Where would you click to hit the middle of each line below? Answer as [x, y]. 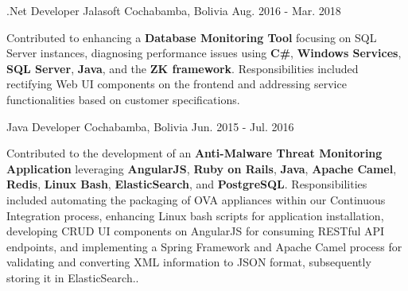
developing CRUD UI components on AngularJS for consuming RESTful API [196, 231]
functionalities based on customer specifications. [123, 99]
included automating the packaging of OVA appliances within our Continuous [196, 199]
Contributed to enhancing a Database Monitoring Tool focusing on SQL [192, 37]
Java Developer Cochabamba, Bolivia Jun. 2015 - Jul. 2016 [150, 126]
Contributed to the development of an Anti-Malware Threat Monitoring [194, 153]
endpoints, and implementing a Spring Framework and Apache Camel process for [204, 246]
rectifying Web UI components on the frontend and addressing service [177, 84]
